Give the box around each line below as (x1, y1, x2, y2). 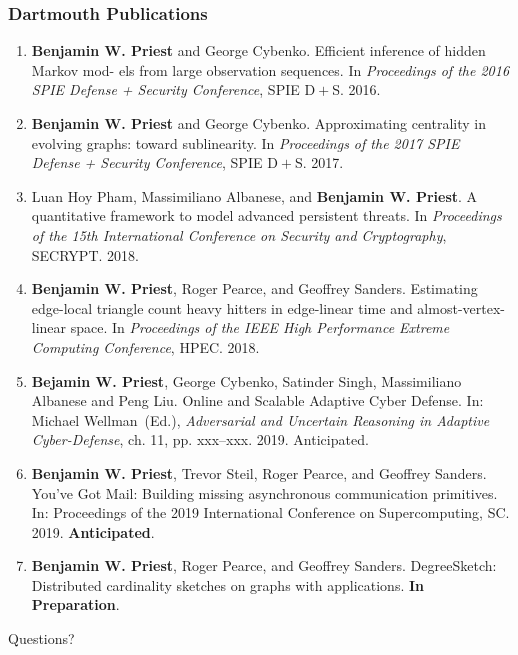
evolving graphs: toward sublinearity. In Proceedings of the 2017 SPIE (31, 132, 460, 153)
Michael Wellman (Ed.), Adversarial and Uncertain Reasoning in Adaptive (31, 409, 490, 430)
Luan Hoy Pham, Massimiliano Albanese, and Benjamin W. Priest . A (31, 185, 478, 206)
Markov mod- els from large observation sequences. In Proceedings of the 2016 (31, 59, 510, 80)
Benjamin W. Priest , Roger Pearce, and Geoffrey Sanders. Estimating (31, 278, 478, 299)
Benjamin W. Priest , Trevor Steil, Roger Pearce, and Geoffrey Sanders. (31, 462, 487, 483)
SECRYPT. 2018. (31, 244, 139, 265)
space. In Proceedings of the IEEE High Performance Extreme (70, 317, 450, 338)
